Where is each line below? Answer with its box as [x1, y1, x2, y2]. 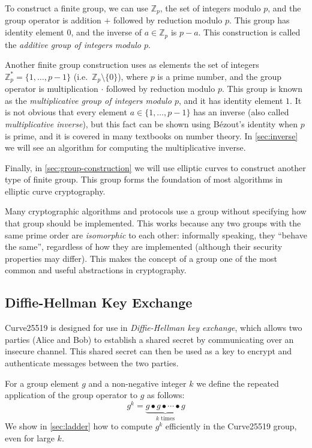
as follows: [147, 389, 185, 401]
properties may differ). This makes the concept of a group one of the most [5, 252, 277, 264]
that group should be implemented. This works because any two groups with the [5, 217, 301, 229]
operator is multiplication [5, 82, 98, 95]
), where [118, 70, 148, 82]
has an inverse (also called [193, 106, 289, 118]
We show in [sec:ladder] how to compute [5, 420, 152, 432]
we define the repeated [196, 377, 279, 389]
